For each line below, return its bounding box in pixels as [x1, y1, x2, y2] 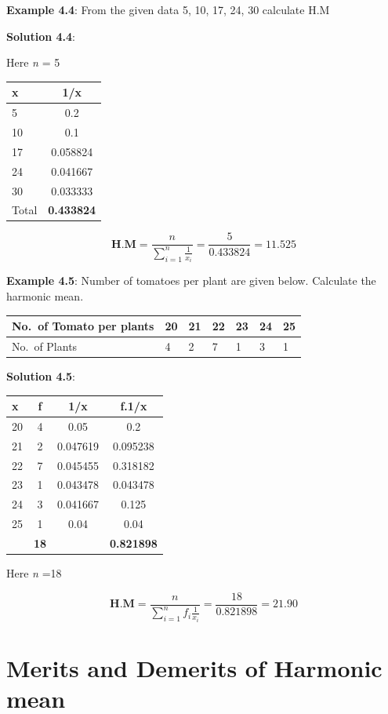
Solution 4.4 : [6, 27, 75, 44]
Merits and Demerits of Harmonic [6, 651, 383, 683]
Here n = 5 [6, 54, 60, 71]
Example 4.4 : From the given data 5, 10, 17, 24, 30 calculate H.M [6, 2, 330, 17]
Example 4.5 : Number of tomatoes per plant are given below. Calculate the [6, 272, 376, 289]
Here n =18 [6, 565, 62, 581]
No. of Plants [12, 337, 78, 354]
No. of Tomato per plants [12, 318, 154, 334]
